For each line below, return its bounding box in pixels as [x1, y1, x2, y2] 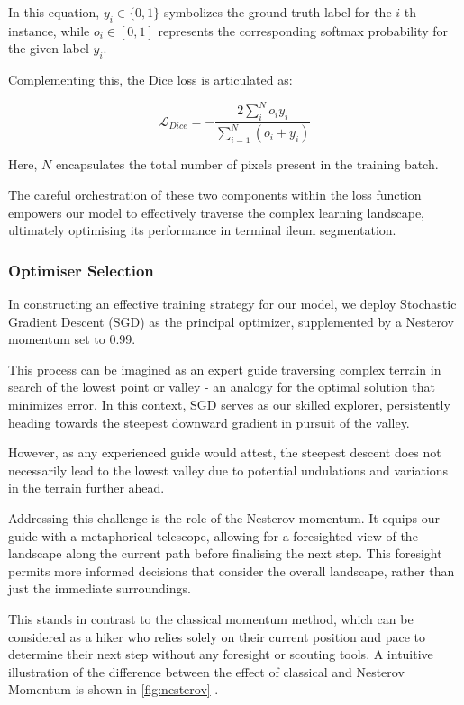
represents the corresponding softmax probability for [158, 21, 448, 40]
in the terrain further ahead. [8, 478, 165, 497]
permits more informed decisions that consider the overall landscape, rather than [8, 561, 455, 580]
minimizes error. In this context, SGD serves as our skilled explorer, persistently [8, 395, 450, 414]
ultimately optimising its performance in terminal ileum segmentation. [8, 221, 396, 240]
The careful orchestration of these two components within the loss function [8, 185, 422, 204]
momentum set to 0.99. [8, 330, 136, 348]
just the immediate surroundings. [8, 579, 191, 598]
